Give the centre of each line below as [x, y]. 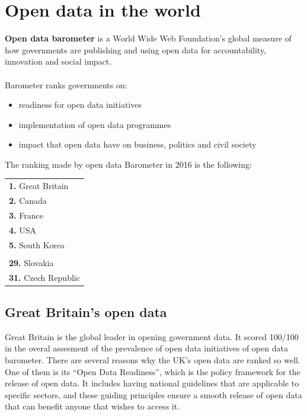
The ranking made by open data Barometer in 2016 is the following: [128, 164]
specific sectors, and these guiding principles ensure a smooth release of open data [153, 394]
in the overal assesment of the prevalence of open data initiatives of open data [146, 348]
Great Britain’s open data [86, 312]
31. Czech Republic [44, 277]
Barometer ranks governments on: [66, 84]
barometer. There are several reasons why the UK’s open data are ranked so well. [153, 360]
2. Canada [28, 201]
